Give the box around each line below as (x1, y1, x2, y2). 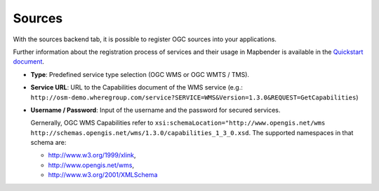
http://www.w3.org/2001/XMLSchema (48, 171, 158, 179)
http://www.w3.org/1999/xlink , (48, 151, 136, 160)
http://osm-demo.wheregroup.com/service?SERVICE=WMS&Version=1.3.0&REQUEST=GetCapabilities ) (30, 93, 359, 101)
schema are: (30, 139, 67, 147)
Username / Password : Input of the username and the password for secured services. (30, 106, 281, 114)
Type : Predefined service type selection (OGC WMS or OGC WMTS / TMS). (30, 70, 249, 78)
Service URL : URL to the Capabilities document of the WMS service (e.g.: (30, 83, 244, 92)
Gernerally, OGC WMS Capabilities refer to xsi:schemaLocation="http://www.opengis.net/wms (30, 119, 326, 127)
